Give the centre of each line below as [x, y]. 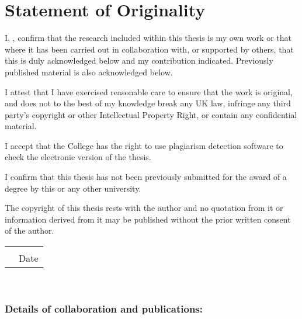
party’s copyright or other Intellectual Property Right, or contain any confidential [151, 114]
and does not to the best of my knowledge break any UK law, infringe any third [148, 103]
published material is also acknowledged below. [89, 72]
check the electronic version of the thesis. [78, 157]
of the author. [29, 230]
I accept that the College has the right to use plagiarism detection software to [144, 145]
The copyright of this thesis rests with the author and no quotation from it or [144, 208]
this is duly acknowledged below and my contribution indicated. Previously [139, 60]
